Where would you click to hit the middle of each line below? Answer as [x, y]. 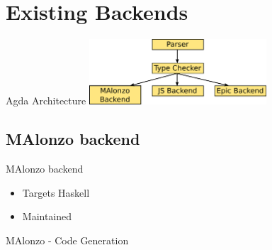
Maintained [47, 216]
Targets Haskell [56, 192]
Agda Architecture [46, 100]
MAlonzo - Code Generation [67, 240]
